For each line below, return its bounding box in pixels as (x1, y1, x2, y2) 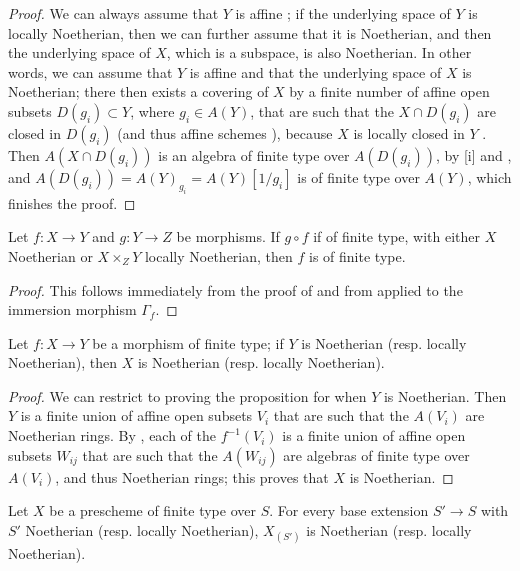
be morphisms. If (176, 226, 280, 247)
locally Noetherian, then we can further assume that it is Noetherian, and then (8, 22, 492, 43)
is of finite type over (297, 166, 420, 187)
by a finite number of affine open (289, 81, 490, 102)
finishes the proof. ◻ (8, 192, 136, 213)
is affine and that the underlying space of (189, 61, 442, 82)
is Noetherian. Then (383, 385, 507, 406)
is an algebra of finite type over (158, 144, 350, 165)
